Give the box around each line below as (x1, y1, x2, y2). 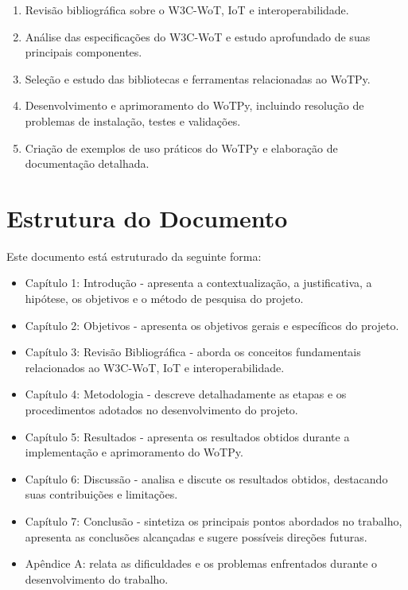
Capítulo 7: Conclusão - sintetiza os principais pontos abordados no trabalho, (25, 513, 402, 529)
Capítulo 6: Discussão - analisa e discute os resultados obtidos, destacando (25, 470, 388, 487)
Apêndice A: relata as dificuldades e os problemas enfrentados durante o (25, 555, 378, 572)
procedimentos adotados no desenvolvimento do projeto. (25, 402, 298, 418)
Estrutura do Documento (6, 201, 288, 234)
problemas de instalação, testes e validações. (25, 112, 241, 129)
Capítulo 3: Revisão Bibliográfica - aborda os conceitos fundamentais (25, 344, 361, 360)
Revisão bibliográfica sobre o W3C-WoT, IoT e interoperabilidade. (25, 2, 349, 17)
